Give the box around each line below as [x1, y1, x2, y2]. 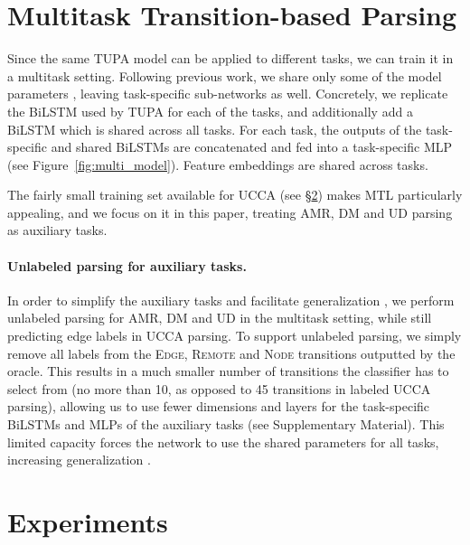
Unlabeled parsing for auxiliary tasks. [7, 256, 247, 275]
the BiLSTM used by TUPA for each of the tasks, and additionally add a [7, 101, 413, 120]
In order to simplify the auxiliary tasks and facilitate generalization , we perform [7, 290, 455, 309]
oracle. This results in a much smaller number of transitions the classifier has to [7, 362, 449, 381]
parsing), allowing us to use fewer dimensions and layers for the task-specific [7, 397, 430, 416]
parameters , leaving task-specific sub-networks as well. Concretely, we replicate [7, 84, 448, 103]
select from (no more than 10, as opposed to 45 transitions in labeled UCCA [7, 379, 431, 398]
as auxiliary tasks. [7, 221, 108, 240]
